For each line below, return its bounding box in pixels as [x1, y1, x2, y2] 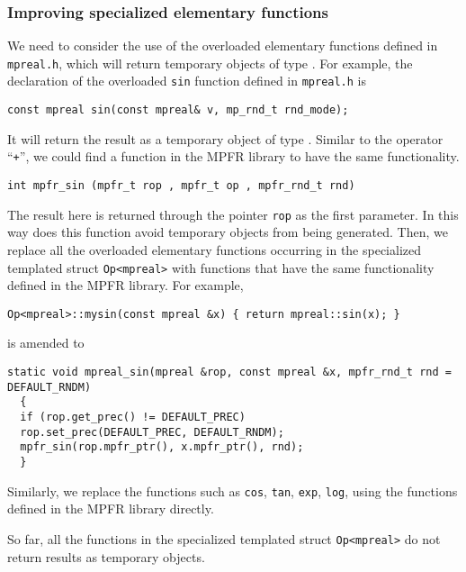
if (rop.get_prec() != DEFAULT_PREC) [20, 411, 246, 423]
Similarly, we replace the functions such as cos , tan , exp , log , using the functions [7, 481, 458, 500]
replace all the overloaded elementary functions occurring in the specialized [7, 240, 422, 259]
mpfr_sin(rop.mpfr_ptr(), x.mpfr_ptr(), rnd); [20, 440, 304, 454]
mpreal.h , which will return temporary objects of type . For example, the [7, 53, 413, 72]
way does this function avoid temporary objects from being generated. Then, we [7, 222, 448, 241]
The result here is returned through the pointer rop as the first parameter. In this [7, 204, 459, 223]
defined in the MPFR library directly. [7, 499, 214, 518]
